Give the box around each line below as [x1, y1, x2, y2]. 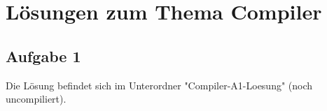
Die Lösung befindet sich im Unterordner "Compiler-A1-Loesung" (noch [6, 77, 313, 92]
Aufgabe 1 [6, 45, 81, 66]
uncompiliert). [6, 91, 67, 106]
